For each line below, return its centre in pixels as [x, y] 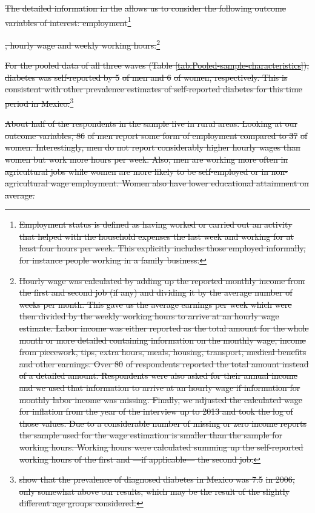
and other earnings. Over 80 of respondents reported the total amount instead [164, 363]
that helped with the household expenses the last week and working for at [156, 236]
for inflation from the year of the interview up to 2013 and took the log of [156, 411]
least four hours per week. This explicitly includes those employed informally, [162, 248]
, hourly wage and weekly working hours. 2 [83, 44]
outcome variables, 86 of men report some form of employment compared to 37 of [156, 135]
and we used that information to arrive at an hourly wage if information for [160, 387]
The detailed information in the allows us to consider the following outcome [145, 8]
